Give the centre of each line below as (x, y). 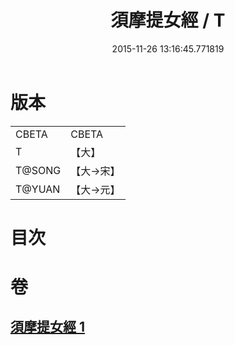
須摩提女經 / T (168, 20)
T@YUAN (38, 189)
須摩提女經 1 (48, 327)
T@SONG (38, 170)
